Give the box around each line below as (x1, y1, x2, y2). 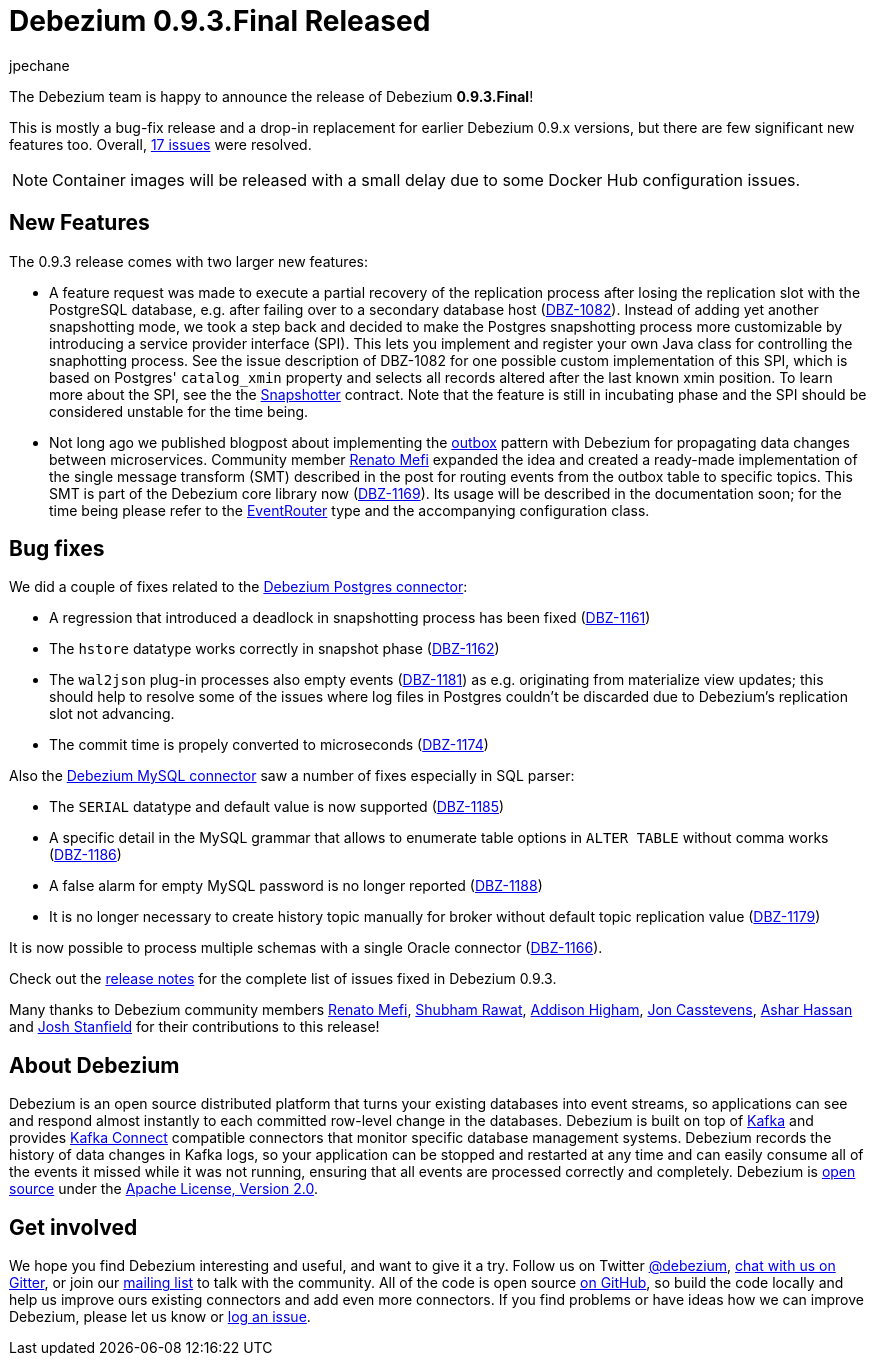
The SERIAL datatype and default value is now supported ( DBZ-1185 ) (49, 798, 505, 816)
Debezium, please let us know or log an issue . (9, 1308, 311, 1326)
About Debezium (9, 1052, 180, 1078)
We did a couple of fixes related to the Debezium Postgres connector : (9, 578, 468, 596)
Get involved (9, 1214, 138, 1240)
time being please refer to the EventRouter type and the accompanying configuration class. (49, 501, 650, 519)
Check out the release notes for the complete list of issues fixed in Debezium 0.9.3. (9, 970, 557, 988)
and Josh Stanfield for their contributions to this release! (9, 1018, 380, 1036)
